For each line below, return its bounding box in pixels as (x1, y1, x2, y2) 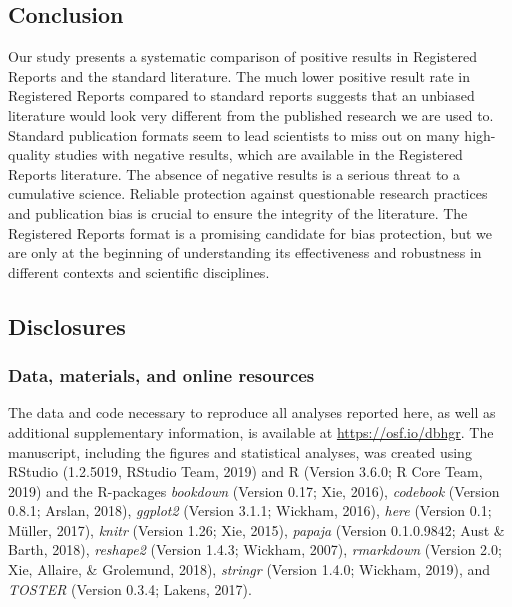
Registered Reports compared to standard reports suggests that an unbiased (8, 85, 475, 106)
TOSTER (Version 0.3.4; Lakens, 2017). (8, 578, 252, 599)
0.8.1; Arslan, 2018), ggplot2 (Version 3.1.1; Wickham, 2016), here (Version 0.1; (8, 500, 492, 521)
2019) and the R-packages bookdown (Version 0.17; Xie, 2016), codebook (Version (8, 480, 500, 501)
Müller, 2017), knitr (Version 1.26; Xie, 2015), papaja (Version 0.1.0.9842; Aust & (8, 519, 505, 540)
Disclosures (8, 310, 126, 341)
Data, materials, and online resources (8, 363, 315, 388)
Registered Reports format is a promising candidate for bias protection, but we (8, 222, 493, 243)
